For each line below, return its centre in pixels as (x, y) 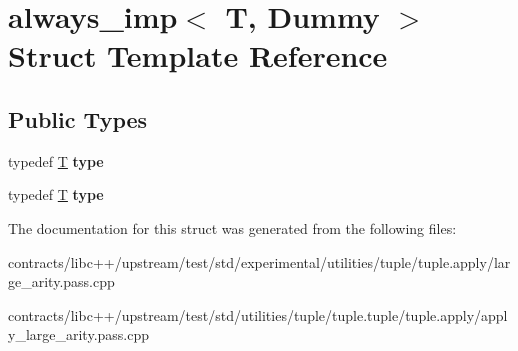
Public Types (78, 118)
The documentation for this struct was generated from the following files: (232, 227)
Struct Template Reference (198, 55)
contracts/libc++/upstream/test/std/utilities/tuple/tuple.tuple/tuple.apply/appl (258, 314)
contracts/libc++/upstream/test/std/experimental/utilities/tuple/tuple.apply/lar (259, 261)
